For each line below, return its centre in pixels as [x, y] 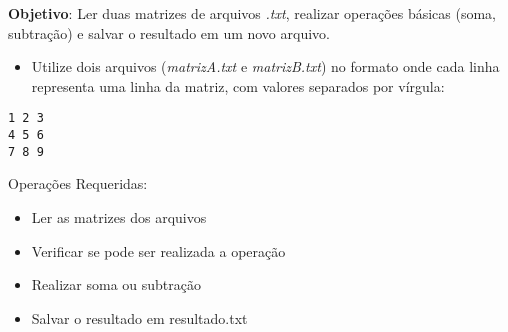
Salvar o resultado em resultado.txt [139, 317]
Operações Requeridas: [78, 183]
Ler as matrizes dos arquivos [119, 216]
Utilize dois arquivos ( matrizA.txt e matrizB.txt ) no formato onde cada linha [265, 66]
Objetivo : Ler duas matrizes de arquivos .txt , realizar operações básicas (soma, [252, 13]
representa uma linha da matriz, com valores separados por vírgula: [238, 85]
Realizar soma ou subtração [116, 284]
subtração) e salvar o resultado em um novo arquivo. [169, 32]
